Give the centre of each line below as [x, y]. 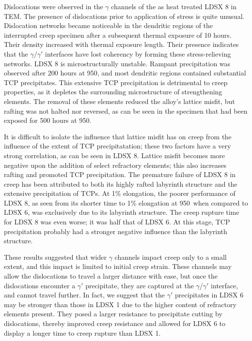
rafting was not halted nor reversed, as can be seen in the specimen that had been [126, 111]
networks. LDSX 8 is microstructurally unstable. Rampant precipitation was [117, 63]
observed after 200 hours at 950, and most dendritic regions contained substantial [125, 73]
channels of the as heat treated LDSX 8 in [174, 6]
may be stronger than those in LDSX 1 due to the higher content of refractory [120, 304]
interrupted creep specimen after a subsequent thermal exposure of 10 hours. [118, 35]
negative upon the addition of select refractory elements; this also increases [115, 165]
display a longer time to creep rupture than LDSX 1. [82, 333]
